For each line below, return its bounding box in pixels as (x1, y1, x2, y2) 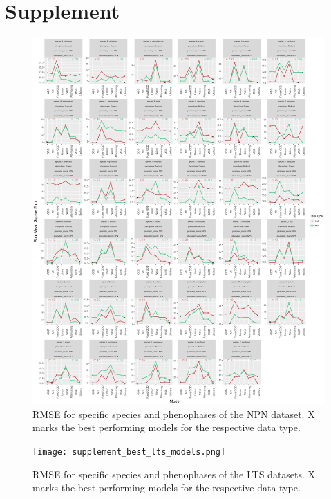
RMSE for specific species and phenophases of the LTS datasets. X (32, 466, 316, 481)
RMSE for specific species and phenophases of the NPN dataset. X (32, 406, 315, 421)
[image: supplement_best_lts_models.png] (32, 447, 226, 457)
